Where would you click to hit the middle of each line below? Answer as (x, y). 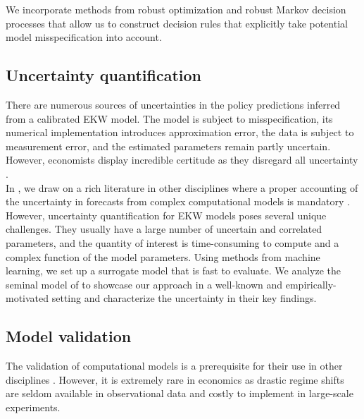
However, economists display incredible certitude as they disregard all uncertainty (182, 160)
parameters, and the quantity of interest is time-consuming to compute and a (172, 242)
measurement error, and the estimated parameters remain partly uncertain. (168, 146)
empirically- (311, 284)
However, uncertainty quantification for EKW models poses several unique (166, 215)
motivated (27, 298)
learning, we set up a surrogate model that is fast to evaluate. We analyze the (173, 271)
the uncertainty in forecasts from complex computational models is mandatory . (178, 201)
